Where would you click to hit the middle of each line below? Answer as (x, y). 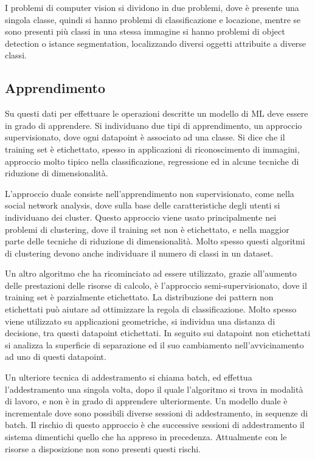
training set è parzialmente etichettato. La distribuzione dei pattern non (139, 297)
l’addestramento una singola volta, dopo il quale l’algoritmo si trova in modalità (154, 389)
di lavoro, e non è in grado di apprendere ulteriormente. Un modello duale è (146, 401)
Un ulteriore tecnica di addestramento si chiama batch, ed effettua (129, 377)
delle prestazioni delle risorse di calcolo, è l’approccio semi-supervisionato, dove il (156, 285)
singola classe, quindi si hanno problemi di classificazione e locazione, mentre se (153, 19)
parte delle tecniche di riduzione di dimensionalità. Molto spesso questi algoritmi (155, 241)
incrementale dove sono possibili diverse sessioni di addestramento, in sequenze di (157, 412)
